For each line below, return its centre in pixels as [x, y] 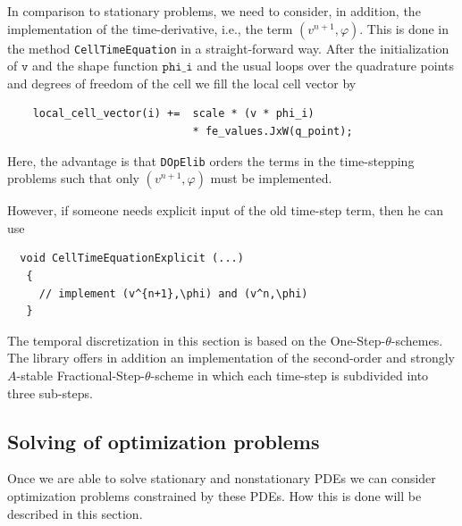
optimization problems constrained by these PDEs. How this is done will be [214, 496]
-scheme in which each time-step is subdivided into [290, 376]
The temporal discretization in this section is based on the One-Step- [197, 340]
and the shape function [95, 66]
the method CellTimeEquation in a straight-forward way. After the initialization [228, 48]
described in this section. [75, 513]
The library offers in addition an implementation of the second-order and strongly [231, 358]
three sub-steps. [50, 392]
